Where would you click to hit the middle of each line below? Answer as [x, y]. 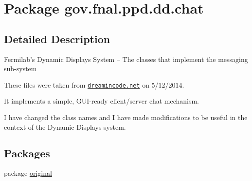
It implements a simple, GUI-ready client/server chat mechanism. [102, 101]
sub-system [20, 68]
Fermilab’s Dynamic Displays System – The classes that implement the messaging [126, 59]
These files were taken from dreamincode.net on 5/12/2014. [94, 84]
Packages [27, 153]
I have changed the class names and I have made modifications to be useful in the [126, 117]
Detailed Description [57, 38]
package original [28, 173]
